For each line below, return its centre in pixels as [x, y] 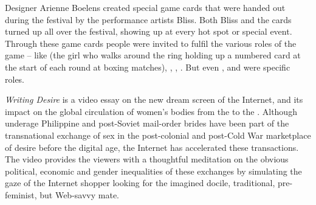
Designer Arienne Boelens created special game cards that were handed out [145, 7]
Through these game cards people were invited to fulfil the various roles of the [151, 43]
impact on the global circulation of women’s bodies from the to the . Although [151, 111]
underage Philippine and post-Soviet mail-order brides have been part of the [147, 123]
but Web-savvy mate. [79, 194]
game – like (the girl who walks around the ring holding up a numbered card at [153, 55]
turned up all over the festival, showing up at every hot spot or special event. [149, 31]
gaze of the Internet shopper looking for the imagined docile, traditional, [140, 183]
